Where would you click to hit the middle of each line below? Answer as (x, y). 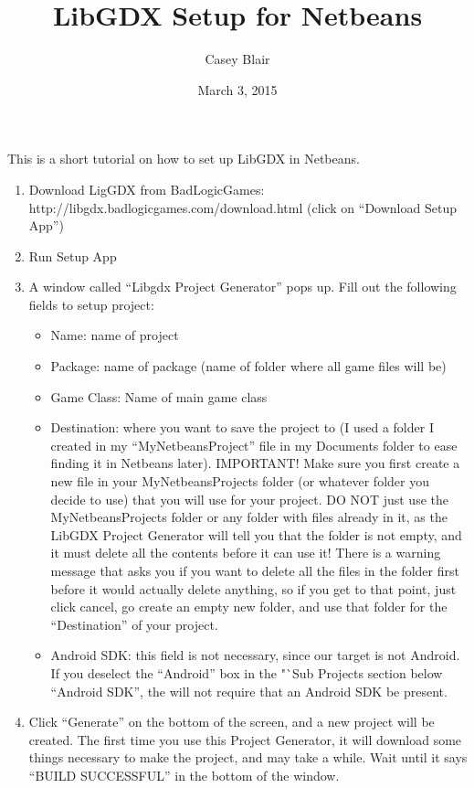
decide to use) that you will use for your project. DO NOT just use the (249, 499)
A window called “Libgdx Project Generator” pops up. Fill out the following (242, 287)
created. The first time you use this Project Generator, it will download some (245, 739)
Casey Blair (237, 59)
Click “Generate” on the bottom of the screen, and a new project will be (232, 722)
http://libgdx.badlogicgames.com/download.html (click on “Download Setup (242, 207)
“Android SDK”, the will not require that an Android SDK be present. (249, 691)
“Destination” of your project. (134, 624)
